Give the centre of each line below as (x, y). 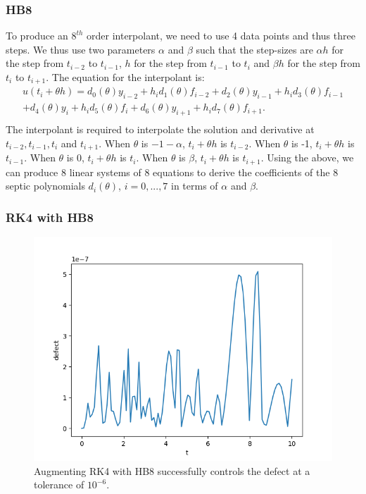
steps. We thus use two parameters (81, 49)
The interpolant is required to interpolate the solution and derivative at (160, 129)
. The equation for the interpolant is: (125, 77)
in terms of (195, 186)
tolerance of (59, 484)
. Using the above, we (307, 158)
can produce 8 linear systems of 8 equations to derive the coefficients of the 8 (172, 172)
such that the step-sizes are (254, 49)
